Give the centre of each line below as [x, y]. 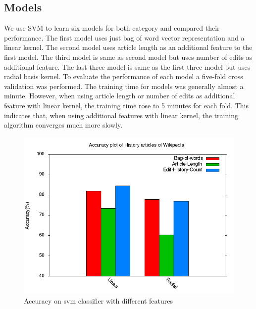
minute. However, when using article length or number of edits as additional [120, 96]
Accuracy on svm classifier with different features [99, 301]
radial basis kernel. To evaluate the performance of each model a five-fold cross [124, 76]
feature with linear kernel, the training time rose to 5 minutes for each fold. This [126, 105]
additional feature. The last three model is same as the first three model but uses [127, 66]
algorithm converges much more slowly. [63, 125]
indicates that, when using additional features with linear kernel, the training [121, 115]
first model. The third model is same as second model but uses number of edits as [128, 57]
